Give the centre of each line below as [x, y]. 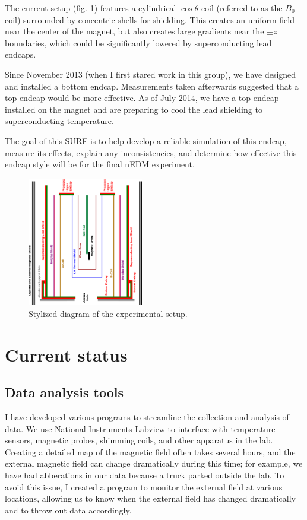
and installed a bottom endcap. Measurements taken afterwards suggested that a [152, 86]
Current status [66, 354]
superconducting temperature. [59, 121]
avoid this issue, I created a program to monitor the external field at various [144, 486]
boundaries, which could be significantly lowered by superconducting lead [138, 42]
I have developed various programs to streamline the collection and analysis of [147, 417]
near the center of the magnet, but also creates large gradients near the [134, 31]
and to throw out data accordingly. [68, 510]
